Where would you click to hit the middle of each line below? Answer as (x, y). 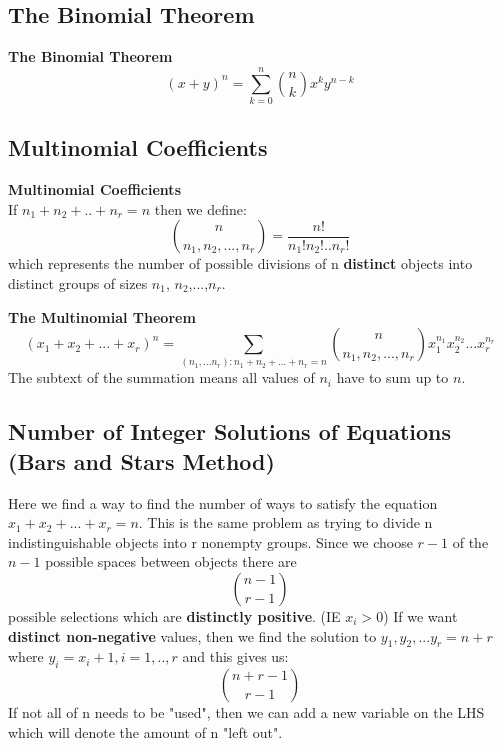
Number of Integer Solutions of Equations (230, 431)
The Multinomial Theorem (102, 316)
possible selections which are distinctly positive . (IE (174, 615)
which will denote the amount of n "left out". (145, 731)
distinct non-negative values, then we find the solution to (192, 635)
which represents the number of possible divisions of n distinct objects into (240, 263)
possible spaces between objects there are (171, 561)
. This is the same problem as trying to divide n (285, 522)
